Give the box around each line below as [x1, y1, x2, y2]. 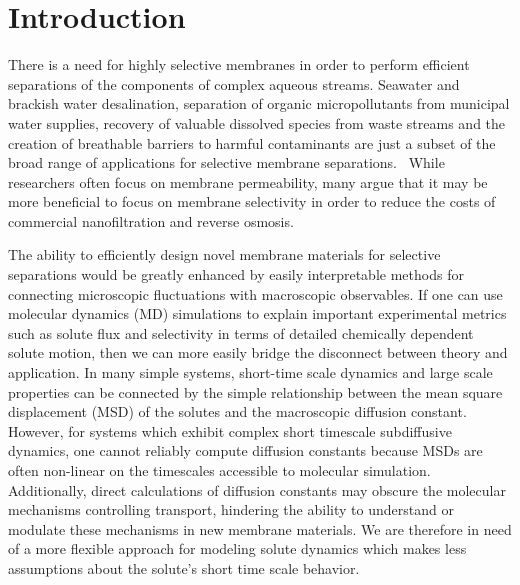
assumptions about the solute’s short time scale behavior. [8, 557, 360, 578]
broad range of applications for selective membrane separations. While [8, 152, 445, 173]
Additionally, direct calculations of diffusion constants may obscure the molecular [8, 479, 506, 500]
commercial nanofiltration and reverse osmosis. [8, 210, 294, 231]
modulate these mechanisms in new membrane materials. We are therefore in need [8, 518, 512, 539]
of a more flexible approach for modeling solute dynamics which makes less [8, 538, 467, 559]
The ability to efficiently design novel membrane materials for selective [8, 244, 441, 265]
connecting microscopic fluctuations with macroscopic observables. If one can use [8, 283, 503, 304]
